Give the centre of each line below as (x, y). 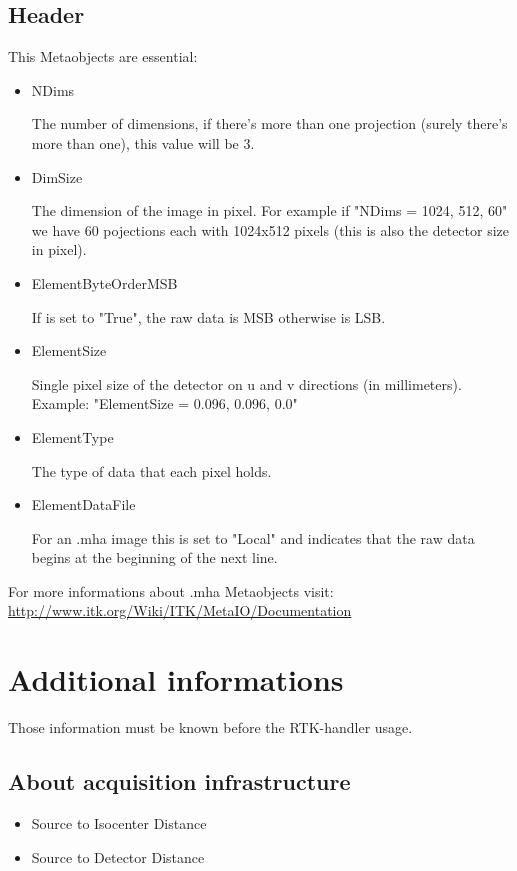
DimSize (57, 176)
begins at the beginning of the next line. (154, 557)
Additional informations (176, 679)
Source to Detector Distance (118, 856)
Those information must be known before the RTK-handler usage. (210, 727)
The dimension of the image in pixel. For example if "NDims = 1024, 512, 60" (269, 210)
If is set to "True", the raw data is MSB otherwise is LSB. (208, 316)
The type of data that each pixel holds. (151, 470)
